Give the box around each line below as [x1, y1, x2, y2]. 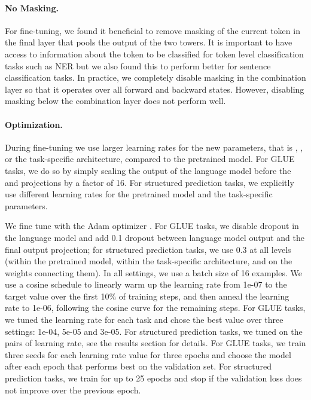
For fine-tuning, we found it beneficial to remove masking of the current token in [5, 24, 300, 36]
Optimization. [5, 118, 63, 130]
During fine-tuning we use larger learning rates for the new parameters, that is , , [5, 141, 303, 153]
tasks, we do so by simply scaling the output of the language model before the [5, 164, 291, 176]
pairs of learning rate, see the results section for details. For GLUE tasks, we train [5, 337, 306, 349]
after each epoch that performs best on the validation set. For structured [5, 360, 272, 372]
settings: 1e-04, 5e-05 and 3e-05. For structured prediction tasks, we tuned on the [5, 325, 303, 337]
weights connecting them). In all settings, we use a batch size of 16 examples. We [5, 266, 302, 279]
